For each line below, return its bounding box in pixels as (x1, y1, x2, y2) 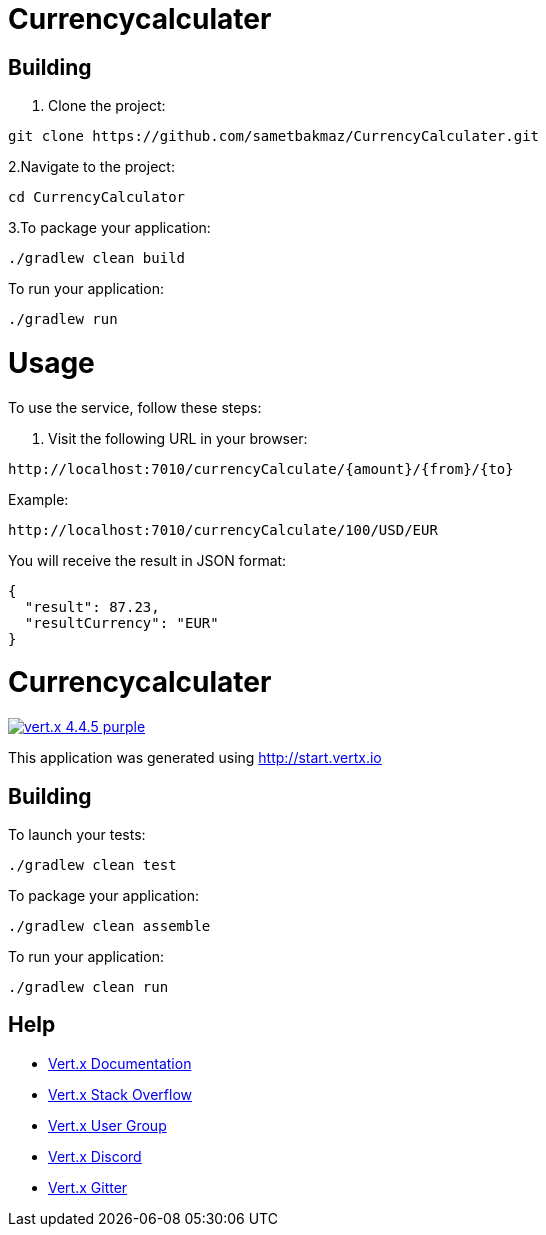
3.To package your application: (8, 219, 211, 237)
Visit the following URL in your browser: (48, 429, 308, 447)
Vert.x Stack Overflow (48, 1085, 193, 1103)
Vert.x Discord (48, 1147, 142, 1165)
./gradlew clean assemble (8, 918, 211, 935)
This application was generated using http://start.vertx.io (8, 749, 382, 767)
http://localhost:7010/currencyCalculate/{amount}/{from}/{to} (8, 460, 514, 477)
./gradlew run (8, 311, 118, 328)
